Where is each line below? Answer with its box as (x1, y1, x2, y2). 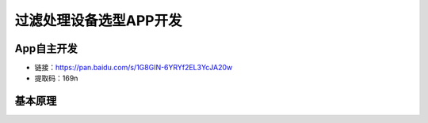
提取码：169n (34, 73, 78, 83)
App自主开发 (14, 42, 78, 55)
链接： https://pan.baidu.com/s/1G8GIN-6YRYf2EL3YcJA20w (34, 63, 233, 73)
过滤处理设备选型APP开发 (14, 12, 182, 29)
